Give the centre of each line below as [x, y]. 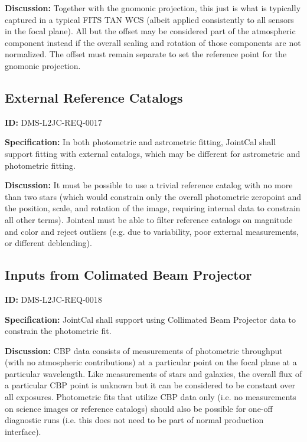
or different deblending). [48, 243]
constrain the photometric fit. [58, 331]
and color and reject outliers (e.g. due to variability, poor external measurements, [152, 231]
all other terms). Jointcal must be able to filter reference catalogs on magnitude [149, 219]
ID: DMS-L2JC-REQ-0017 [53, 122]
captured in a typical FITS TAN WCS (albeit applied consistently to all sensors [149, 19]
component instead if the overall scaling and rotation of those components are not [153, 42]
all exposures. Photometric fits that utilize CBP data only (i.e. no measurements [151, 397]
